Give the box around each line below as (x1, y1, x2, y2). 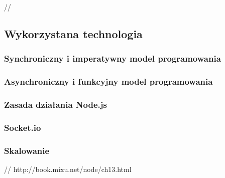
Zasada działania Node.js (4, 98, 107, 110)
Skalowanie (4, 144, 50, 156)
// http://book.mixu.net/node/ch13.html (4, 163, 132, 174)
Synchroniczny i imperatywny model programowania (4, 52, 221, 65)
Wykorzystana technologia (4, 26, 143, 41)
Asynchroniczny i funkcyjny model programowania (4, 75, 213, 88)
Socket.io (4, 121, 41, 133)
